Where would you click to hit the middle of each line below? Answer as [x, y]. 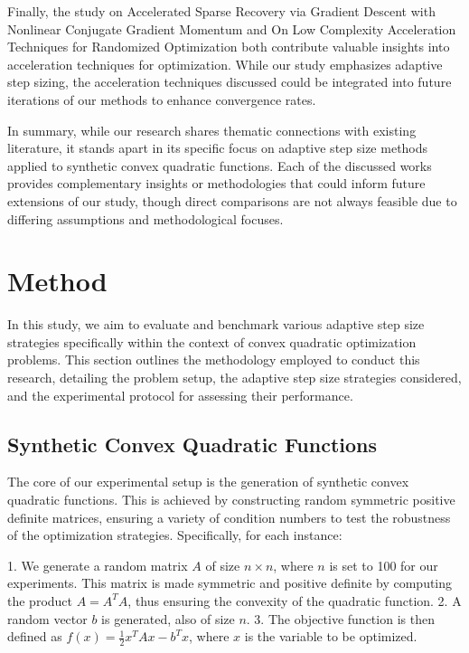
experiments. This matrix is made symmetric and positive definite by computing [230, 583]
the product [40, 600]
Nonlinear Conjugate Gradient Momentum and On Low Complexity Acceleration [232, 28]
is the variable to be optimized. [331, 636]
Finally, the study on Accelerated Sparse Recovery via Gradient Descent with [221, 11]
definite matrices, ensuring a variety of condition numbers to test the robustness [229, 517]
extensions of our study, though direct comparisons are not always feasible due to [232, 200]
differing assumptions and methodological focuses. [145, 218]
